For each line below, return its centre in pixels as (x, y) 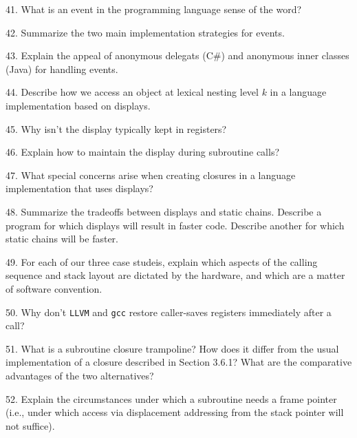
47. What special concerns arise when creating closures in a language (151, 175)
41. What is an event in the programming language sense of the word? (154, 9)
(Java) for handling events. (62, 69)
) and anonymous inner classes (285, 55)
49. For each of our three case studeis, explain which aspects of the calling (162, 261)
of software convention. (54, 288)
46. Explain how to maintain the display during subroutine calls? (143, 152)
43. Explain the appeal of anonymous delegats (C (109, 55)
